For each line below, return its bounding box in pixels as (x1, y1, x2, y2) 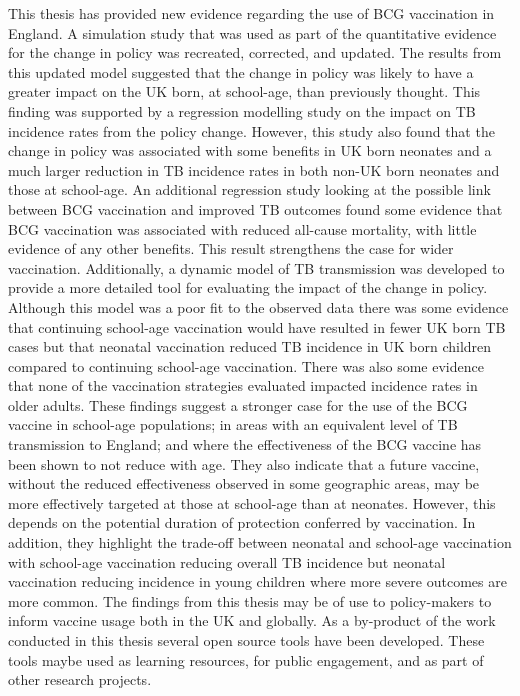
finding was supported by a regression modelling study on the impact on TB (8, 100, 476, 121)
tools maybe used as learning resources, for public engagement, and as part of (8, 649, 484, 670)
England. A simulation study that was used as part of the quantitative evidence (8, 22, 497, 43)
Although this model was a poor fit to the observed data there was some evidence (8, 296, 509, 317)
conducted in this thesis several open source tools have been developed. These (8, 630, 485, 650)
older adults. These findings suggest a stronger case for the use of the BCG (8, 394, 468, 415)
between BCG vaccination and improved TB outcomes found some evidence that (8, 198, 503, 219)
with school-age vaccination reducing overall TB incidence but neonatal (8, 551, 446, 572)
